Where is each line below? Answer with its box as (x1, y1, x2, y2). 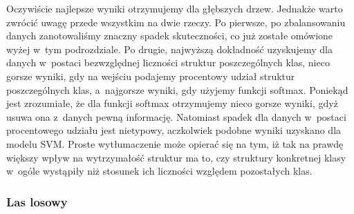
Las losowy (6, 193, 68, 210)
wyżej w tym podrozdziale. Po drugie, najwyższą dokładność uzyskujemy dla (6, 41, 333, 56)
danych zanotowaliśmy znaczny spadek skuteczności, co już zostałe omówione (6, 28, 333, 43)
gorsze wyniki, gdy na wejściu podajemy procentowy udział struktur (6, 68, 295, 83)
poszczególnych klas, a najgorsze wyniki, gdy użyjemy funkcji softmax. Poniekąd (6, 82, 348, 97)
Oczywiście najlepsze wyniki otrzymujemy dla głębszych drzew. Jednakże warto (6, 1, 343, 15)
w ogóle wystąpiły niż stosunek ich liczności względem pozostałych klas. (6, 164, 313, 178)
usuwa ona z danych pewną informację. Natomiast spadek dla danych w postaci (6, 109, 346, 124)
